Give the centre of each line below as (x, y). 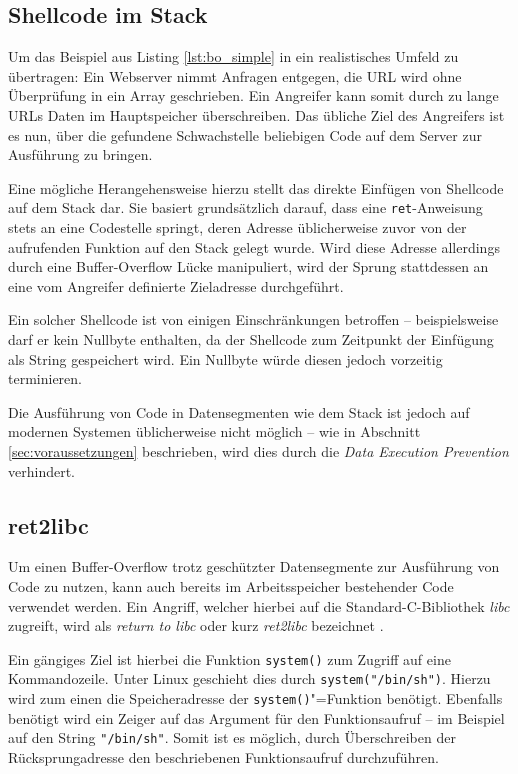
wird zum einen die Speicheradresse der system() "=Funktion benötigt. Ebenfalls (255, 698)
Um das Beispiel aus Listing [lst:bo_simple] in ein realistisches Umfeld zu (233, 56)
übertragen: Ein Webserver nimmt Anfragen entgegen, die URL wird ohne (235, 75)
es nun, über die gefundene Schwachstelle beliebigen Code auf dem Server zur (245, 134)
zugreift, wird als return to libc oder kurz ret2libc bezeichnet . (196, 625)
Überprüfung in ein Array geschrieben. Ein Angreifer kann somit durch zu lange (253, 95)
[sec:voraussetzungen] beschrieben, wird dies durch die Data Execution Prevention (258, 450)
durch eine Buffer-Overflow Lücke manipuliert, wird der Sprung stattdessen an (248, 266)
